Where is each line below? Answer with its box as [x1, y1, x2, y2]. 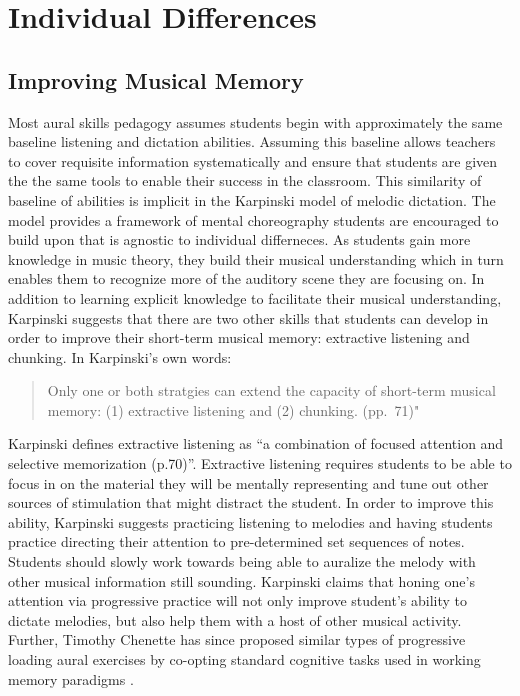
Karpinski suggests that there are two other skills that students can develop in [8, 307, 489, 328]
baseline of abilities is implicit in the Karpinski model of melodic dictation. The [8, 189, 496, 210]
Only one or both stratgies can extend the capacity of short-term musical [47, 380, 496, 401]
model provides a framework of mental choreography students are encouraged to [8, 209, 499, 230]
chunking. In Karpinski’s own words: [8, 346, 232, 367]
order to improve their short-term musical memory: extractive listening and [8, 327, 470, 348]
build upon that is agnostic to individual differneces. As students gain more [8, 229, 471, 250]
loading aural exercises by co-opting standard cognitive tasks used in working [8, 649, 481, 670]
